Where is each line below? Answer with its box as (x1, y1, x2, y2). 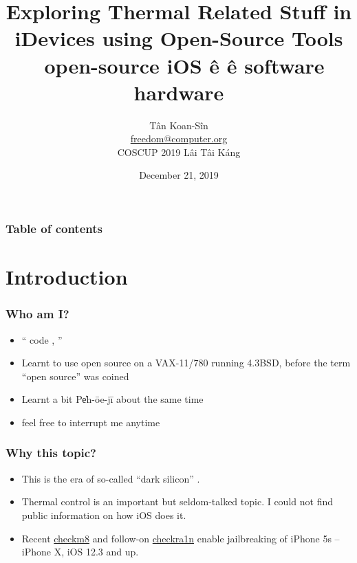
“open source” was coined (21, 368, 129, 383)
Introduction (6, 263, 128, 291)
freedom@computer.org (130, 131, 228, 146)
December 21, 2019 (139, 168, 219, 182)
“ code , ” (21, 332, 63, 346)
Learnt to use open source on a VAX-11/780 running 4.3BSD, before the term (21, 355, 351, 370)
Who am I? (6, 305, 69, 322)
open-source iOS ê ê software (44, 51, 325, 79)
